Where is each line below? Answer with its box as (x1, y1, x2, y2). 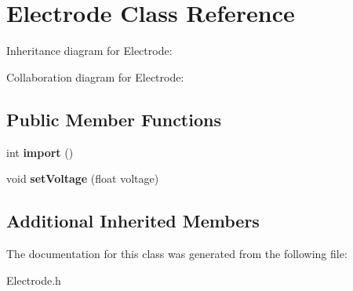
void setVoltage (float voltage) (6, 170, 159, 187)
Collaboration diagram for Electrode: (6, 68, 184, 85)
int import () (6, 144, 74, 160)
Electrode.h (6, 271, 61, 288)
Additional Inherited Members (6, 209, 260, 233)
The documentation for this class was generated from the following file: (6, 245, 348, 261)
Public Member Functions (6, 107, 221, 131)
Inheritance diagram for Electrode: (6, 42, 173, 59)
